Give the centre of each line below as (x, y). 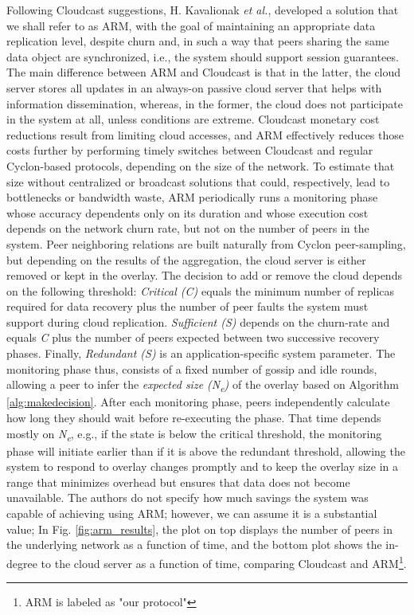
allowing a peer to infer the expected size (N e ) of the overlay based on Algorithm (203, 386)
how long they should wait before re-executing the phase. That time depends (194, 417)
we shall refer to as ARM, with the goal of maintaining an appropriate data (191, 25)
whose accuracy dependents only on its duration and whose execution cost (187, 212)
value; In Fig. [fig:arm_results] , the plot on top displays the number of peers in (199, 529)
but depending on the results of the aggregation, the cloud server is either (186, 259)
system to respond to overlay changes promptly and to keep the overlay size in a (203, 466)
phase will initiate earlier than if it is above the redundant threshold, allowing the (206, 450)
